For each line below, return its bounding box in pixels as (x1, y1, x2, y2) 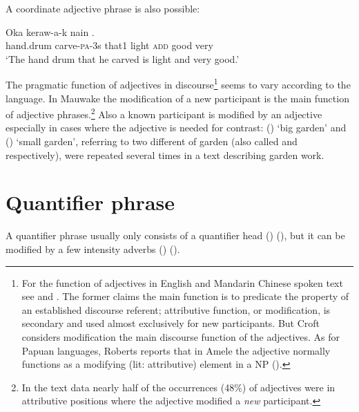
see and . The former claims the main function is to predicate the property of (21, 289, 349, 303)
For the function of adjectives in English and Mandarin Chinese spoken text (21, 275, 343, 290)
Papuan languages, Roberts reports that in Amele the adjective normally (21, 343, 331, 357)
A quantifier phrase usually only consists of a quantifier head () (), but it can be (6, 228, 345, 243)
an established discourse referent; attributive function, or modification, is (21, 302, 331, 317)
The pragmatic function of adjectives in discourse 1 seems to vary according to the (6, 75, 351, 92)
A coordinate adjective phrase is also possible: (6, 1, 200, 15)
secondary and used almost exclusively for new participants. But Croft (21, 316, 320, 330)
